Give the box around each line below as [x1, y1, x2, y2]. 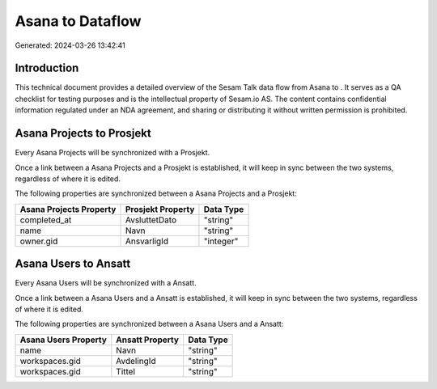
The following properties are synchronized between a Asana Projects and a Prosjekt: [15, 188, 297, 198]
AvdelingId [116, 355, 157, 366]
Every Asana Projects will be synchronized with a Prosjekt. [15, 148, 210, 158]
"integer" [203, 235, 239, 247]
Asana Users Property [19, 334, 107, 345]
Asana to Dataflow [15, 12, 142, 30]
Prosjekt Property [125, 203, 195, 214]
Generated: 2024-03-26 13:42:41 [15, 40, 125, 50]
